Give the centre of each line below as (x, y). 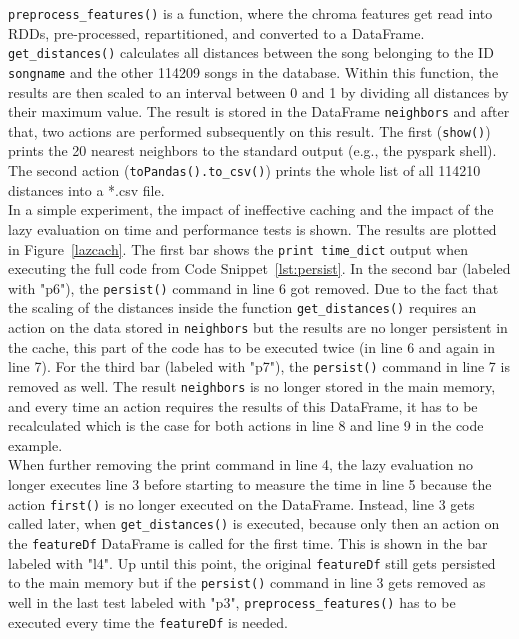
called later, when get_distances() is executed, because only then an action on (254, 523)
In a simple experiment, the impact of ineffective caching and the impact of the (251, 209)
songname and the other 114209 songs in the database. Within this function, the (253, 71)
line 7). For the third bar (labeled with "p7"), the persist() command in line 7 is (259, 366)
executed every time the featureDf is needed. (148, 621)
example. (35, 444)
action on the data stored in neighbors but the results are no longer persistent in (258, 327)
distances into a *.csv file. (86, 189)
